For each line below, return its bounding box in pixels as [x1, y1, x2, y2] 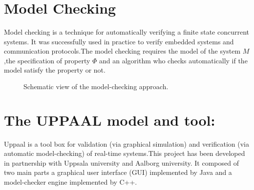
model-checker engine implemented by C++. [4, 176, 137, 187]
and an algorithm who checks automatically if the [99, 55, 248, 65]
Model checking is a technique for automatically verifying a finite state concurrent [4, 26, 249, 37]
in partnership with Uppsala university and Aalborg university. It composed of [4, 157, 239, 168]
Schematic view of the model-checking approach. [23, 81, 169, 91]
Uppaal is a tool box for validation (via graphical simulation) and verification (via [4, 138, 250, 149]
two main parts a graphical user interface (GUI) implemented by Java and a [4, 167, 232, 177]
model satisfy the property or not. [4, 65, 106, 75]
